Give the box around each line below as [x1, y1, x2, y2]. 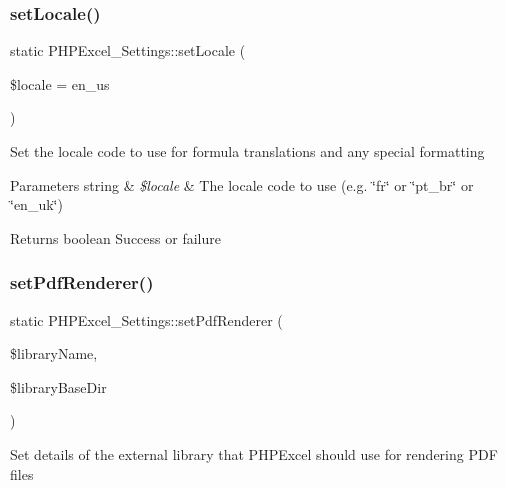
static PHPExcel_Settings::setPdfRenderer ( [10, 309, 283, 330]
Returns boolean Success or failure [10, 227, 221, 248]
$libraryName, [10, 343, 98, 364]
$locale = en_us [10, 73, 110, 94]
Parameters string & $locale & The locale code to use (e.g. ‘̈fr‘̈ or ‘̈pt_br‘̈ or [10, 174, 474, 195]
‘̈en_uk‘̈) [10, 194, 63, 215]
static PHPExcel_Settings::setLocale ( [10, 40, 246, 61]
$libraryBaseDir [10, 376, 107, 397]
